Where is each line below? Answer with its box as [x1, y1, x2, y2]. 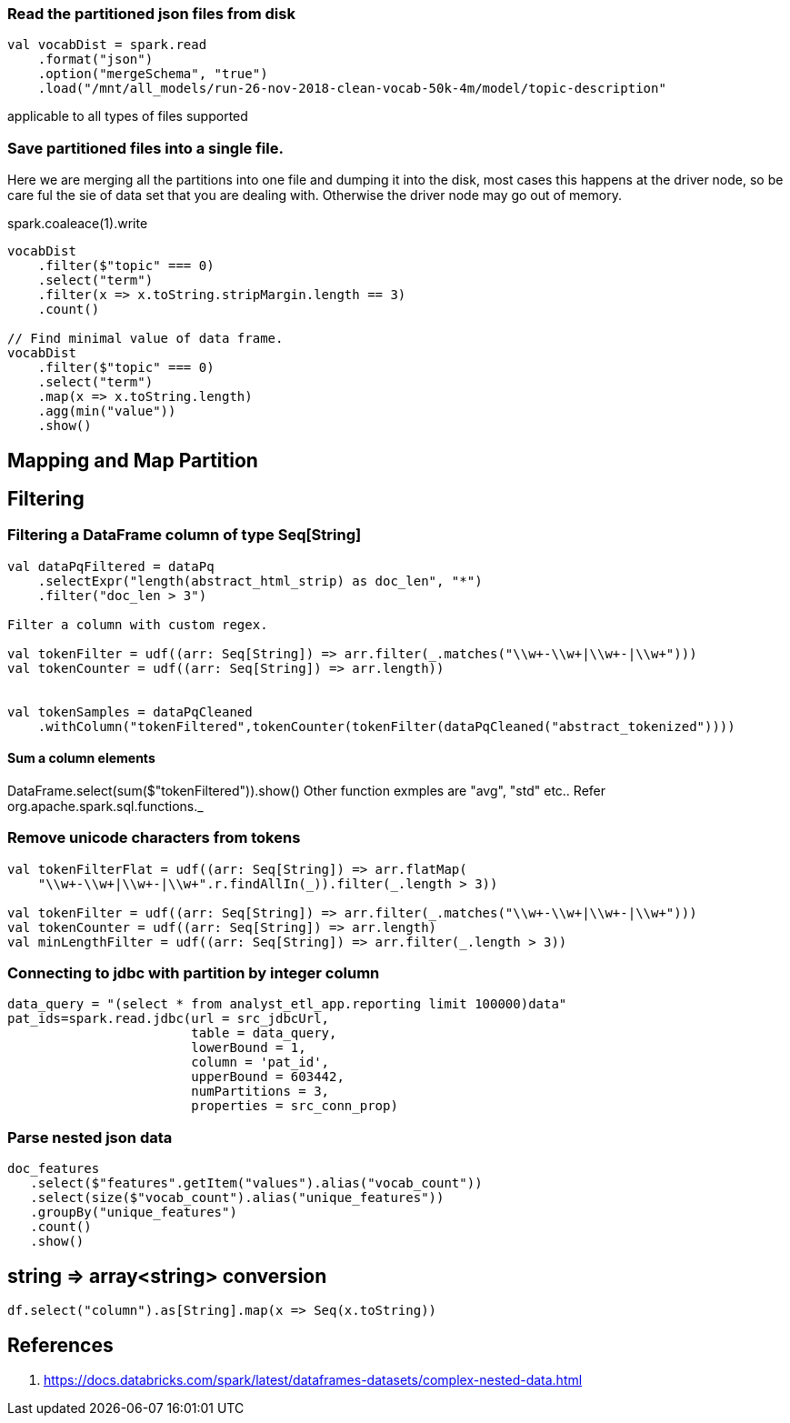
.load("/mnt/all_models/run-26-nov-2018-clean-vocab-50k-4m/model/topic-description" [37, 81, 666, 96]
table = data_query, [191, 1026, 337, 1041]
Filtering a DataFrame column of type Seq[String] [7, 526, 362, 545]
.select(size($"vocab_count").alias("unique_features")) [30, 1190, 445, 1206]
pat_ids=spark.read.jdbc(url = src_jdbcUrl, [7, 1011, 330, 1027]
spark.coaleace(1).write [7, 215, 148, 232]
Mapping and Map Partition [7, 448, 258, 472]
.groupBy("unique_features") [30, 1205, 237, 1220]
